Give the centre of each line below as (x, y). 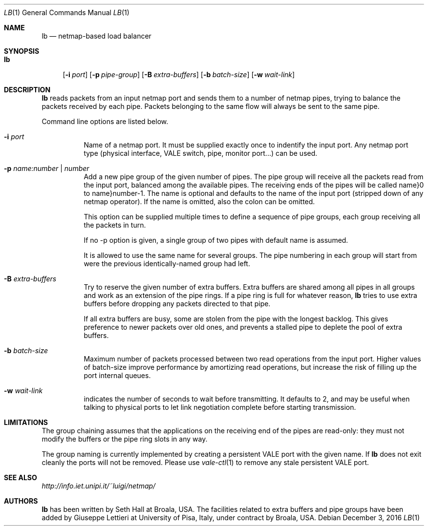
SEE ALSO (21, 477)
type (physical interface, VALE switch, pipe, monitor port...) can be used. (201, 153)
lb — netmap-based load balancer (96, 36)
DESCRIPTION (27, 90)
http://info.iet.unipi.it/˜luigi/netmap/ (99, 486)
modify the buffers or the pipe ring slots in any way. (125, 439)
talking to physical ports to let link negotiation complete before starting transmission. (220, 407)
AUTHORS (21, 501)
